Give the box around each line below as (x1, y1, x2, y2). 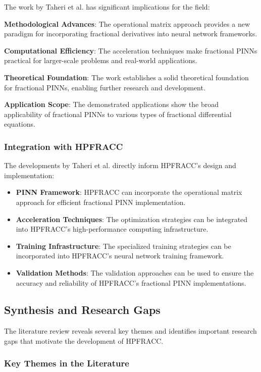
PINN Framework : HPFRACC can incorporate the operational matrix (16, 187, 242, 197)
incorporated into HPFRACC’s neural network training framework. (16, 250, 224, 261)
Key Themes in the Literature (4, 357, 129, 369)
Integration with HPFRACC (4, 140, 123, 152)
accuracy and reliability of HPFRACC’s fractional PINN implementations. (16, 277, 246, 288)
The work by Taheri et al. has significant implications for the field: (4, 2, 210, 12)
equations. (4, 119, 35, 129)
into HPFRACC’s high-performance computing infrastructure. (16, 224, 208, 234)
